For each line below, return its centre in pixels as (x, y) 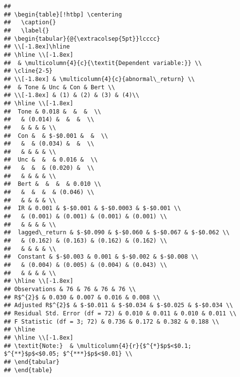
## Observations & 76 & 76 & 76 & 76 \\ (70, 289)
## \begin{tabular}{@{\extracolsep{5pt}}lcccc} (82, 39)
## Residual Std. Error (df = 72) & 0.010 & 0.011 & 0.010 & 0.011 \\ (120, 313)
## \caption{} (30, 23)
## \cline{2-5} (28, 71)
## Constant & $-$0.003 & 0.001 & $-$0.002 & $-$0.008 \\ (101, 257)
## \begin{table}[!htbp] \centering (63, 14)
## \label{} (27, 30)
